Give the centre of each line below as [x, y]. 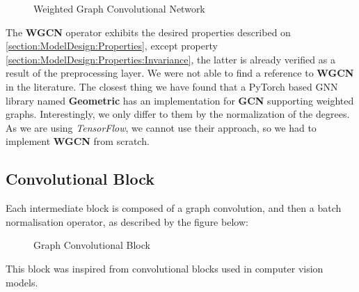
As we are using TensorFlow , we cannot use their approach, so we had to [161, 127]
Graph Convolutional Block [92, 245]
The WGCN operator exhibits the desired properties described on [148, 32]
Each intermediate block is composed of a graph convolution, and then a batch [174, 208]
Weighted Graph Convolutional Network [119, 8]
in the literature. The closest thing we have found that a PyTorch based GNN [172, 86]
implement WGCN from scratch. [78, 141]
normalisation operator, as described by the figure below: [127, 221]
